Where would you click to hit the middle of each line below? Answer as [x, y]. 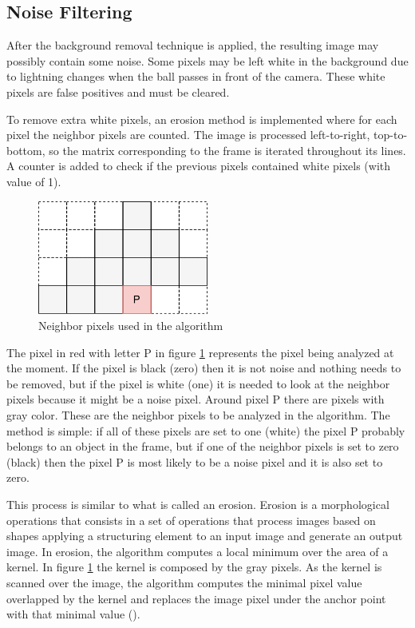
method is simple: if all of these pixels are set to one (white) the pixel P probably [206, 430]
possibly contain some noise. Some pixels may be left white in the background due [207, 60]
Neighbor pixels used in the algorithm [131, 326]
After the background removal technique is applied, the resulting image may [193, 45]
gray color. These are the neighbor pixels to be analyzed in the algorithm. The [198, 415]
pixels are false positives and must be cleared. [118, 91]
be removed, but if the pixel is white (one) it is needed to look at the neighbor [198, 383]
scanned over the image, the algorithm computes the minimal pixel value [184, 582]
